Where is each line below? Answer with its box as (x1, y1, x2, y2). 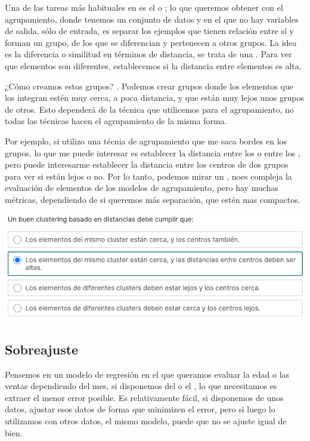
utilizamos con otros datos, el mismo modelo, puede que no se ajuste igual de (5, 414, 287, 427)
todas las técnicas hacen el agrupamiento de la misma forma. (5, 115, 227, 127)
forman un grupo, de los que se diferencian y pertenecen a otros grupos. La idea (5, 36, 297, 48)
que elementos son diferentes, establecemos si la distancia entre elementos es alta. (5, 59, 302, 72)
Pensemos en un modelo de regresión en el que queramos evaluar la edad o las (5, 368, 290, 380)
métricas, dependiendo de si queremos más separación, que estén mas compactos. (5, 193, 300, 205)
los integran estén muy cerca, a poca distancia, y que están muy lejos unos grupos (5, 91, 304, 104)
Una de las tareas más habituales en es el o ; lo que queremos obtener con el (5, 1, 283, 13)
